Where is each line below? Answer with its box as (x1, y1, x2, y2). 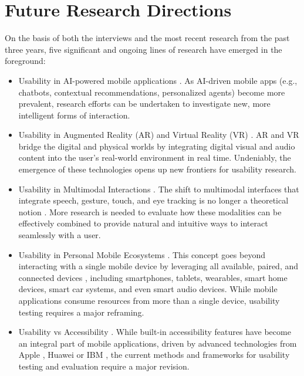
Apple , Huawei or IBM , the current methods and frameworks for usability (18, 348, 290, 361)
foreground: (5, 55, 46, 67)
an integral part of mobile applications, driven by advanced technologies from (18, 337, 297, 349)
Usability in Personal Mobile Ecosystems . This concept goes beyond (18, 248, 265, 260)
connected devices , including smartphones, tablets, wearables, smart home (18, 271, 288, 283)
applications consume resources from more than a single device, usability (18, 294, 280, 306)
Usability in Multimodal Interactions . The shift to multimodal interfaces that (18, 182, 299, 195)
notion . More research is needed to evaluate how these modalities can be (18, 205, 282, 218)
